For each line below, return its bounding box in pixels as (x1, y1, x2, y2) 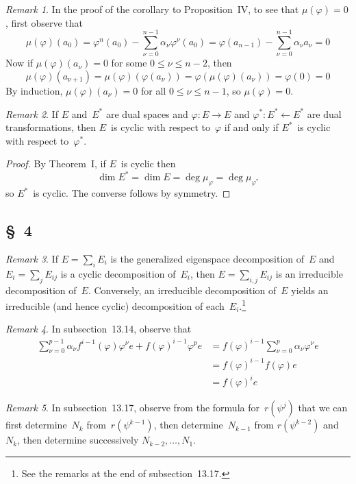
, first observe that (5, 15, 84, 29)
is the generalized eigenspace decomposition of (110, 251, 305, 265)
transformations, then (5, 120, 97, 134)
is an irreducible (275, 266, 343, 280)
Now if (5, 56, 34, 70)
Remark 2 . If (5, 106, 58, 121)
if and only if (224, 120, 279, 134)
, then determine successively (17, 433, 139, 447)
